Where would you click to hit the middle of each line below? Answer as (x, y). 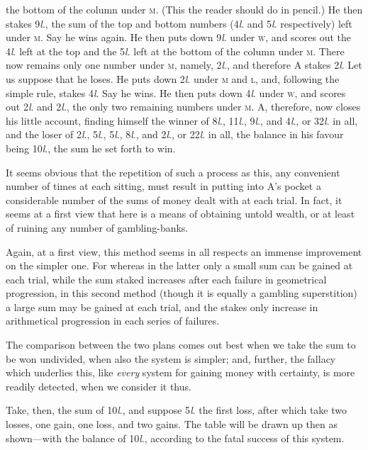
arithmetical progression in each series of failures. (113, 321)
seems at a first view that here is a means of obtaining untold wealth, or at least (180, 214)
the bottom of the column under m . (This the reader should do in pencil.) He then (184, 9)
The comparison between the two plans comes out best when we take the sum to (181, 345)
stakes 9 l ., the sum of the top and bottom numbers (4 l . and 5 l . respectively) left (179, 23)
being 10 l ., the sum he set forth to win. (91, 148)
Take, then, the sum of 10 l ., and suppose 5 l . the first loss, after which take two (176, 410)
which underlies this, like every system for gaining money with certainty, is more (180, 372)
